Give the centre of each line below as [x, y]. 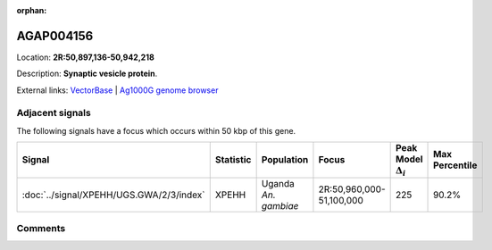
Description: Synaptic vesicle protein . [87, 74]
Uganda [278, 183]
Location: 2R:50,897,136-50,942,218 [86, 57]
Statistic [233, 160]
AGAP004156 [55, 36]
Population [285, 160]
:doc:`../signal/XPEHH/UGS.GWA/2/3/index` [113, 195]
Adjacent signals [54, 113]
